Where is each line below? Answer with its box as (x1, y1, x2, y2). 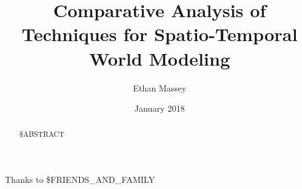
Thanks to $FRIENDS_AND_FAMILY (5, 173, 155, 186)
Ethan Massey (133, 81, 187, 94)
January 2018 (134, 102, 185, 115)
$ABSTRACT (19, 129, 64, 139)
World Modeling (89, 45, 230, 71)
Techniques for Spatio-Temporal (21, 21, 298, 47)
